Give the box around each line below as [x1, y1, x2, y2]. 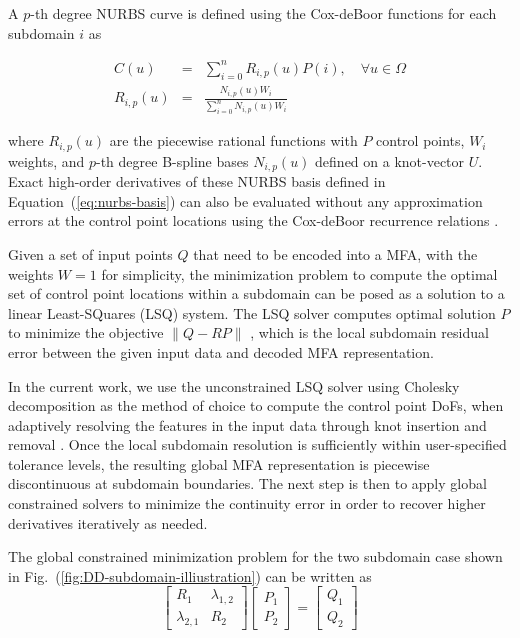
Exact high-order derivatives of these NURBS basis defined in [8, 171, 386, 192]
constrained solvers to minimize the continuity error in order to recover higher [8, 493, 486, 514]
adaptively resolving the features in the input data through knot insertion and [8, 414, 487, 435]
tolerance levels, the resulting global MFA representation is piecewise [8, 453, 430, 474]
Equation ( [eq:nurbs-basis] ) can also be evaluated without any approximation [8, 190, 483, 211]
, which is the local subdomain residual [250, 322, 489, 343]
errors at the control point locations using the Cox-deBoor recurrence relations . [8, 210, 499, 231]
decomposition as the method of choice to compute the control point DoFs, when [8, 395, 504, 416]
